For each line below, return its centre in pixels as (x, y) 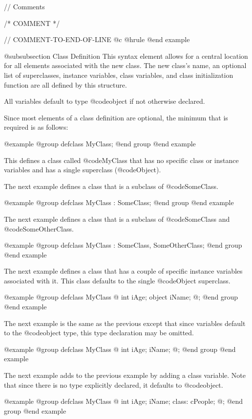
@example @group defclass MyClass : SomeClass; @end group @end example (119, 202)
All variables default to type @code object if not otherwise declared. (105, 101)
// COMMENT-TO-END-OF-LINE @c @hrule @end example (97, 39)
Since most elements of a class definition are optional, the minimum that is (116, 117)
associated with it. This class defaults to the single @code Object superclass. (117, 280)
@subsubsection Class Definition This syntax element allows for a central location (126, 56)
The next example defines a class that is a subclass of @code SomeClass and (117, 219)
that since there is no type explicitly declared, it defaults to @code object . (114, 384)
